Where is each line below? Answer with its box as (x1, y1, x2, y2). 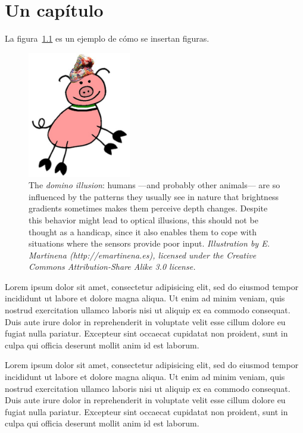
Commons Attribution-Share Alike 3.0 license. (29, 260, 196, 273)
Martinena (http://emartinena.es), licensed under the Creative (29, 248, 257, 261)
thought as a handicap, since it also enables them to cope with (29, 225, 257, 238)
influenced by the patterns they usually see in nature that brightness (29, 190, 279, 203)
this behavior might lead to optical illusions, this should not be (29, 213, 258, 226)
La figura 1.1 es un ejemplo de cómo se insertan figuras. (5, 32, 210, 45)
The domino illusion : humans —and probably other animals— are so (29, 179, 280, 191)
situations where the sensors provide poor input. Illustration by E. (29, 237, 270, 250)
